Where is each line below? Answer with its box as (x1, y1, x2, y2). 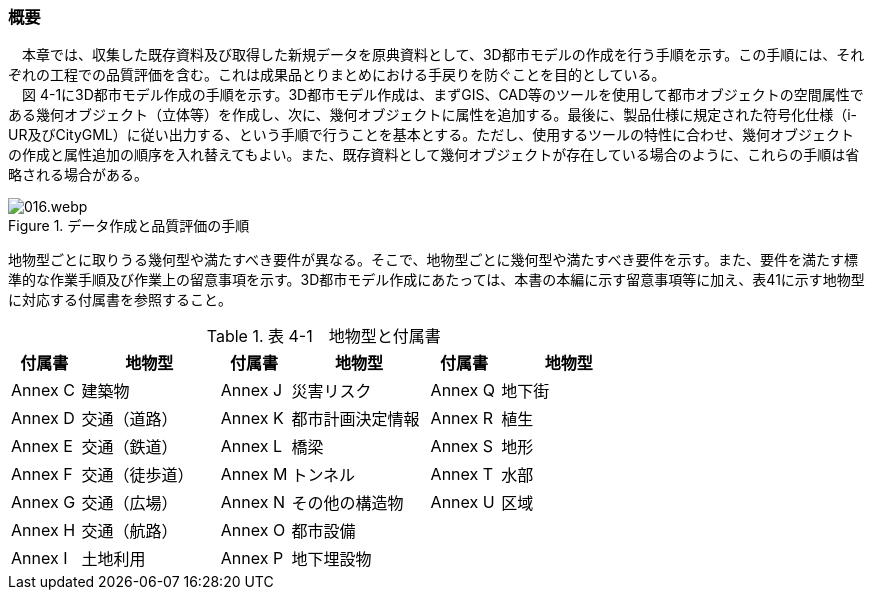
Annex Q (430, 380, 495, 401)
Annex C (11, 380, 75, 401)
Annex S (430, 436, 494, 457)
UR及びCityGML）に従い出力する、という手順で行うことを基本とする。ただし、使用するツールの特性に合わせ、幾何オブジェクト (8, 126, 855, 144)
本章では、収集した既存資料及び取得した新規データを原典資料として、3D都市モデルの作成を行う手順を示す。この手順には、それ (21, 46, 865, 64)
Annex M (220, 464, 288, 485)
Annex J (220, 380, 283, 401)
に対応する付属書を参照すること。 (8, 291, 232, 309)
